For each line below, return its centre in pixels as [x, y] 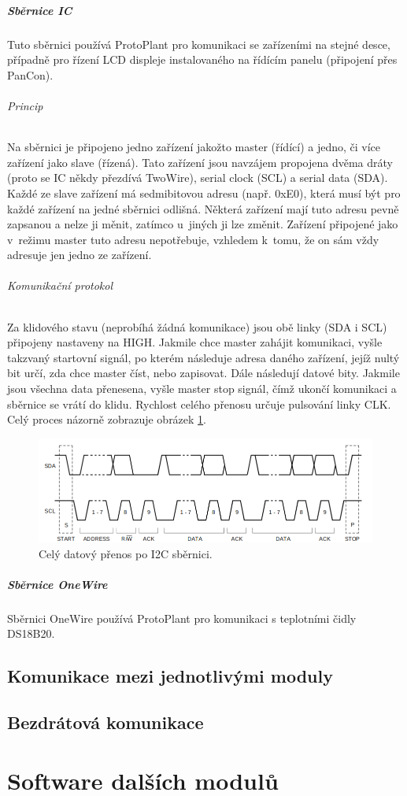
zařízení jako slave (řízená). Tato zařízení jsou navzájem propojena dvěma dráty [200, 162]
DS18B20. [31, 633]
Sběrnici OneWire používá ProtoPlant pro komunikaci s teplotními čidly [182, 618]
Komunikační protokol [60, 285]
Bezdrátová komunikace [105, 722]
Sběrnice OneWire [57, 584]
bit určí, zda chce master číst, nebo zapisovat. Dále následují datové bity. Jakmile [203, 373]
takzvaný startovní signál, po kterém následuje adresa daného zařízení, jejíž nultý [203, 357]
